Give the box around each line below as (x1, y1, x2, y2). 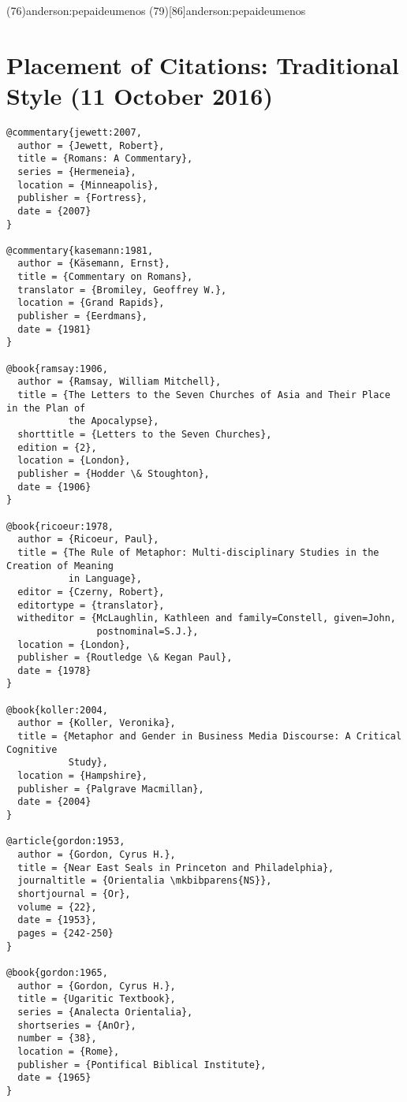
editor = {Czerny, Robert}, (17, 586, 165, 598)
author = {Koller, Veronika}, (17, 717, 176, 729)
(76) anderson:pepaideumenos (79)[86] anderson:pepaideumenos (6, 2, 306, 18)
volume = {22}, (17, 901, 97, 913)
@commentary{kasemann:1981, (6, 244, 154, 256)
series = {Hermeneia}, (17, 166, 136, 177)
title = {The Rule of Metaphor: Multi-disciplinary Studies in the (17, 546, 379, 558)
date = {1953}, (17, 914, 97, 926)
